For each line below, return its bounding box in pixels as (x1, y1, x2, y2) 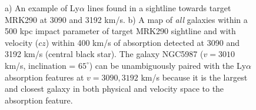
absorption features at (5, 71, 84, 83)
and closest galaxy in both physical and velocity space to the (5, 82, 224, 95)
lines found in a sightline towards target (87, 2, 231, 14)
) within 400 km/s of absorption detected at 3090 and (45, 36, 240, 48)
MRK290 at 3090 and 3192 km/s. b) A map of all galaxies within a (5, 13, 248, 25)
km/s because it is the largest (141, 71, 248, 83)
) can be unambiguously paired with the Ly (89, 59, 247, 71)
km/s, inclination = (5, 59, 76, 71)
